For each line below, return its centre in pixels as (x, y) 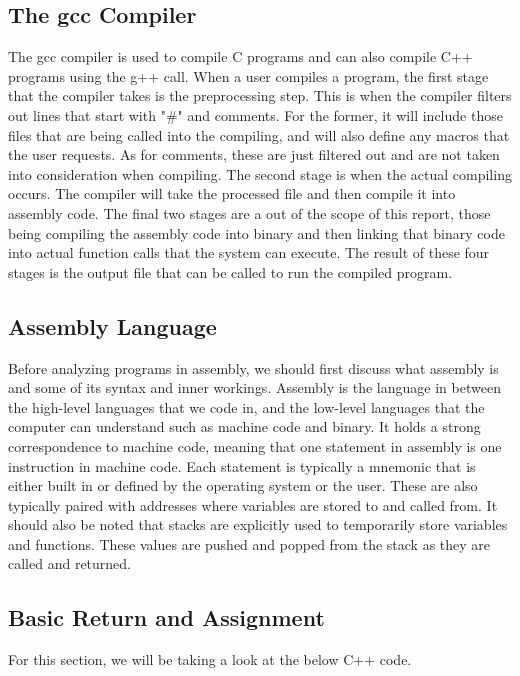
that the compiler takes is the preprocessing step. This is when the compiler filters (260, 95)
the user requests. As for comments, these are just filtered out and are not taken (254, 154)
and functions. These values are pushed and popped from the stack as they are (249, 543)
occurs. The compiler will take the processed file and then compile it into (232, 193)
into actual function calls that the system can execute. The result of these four (249, 252)
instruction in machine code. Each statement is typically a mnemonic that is (242, 465)
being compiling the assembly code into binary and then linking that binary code (256, 232)
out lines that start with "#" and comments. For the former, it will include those (255, 114)
